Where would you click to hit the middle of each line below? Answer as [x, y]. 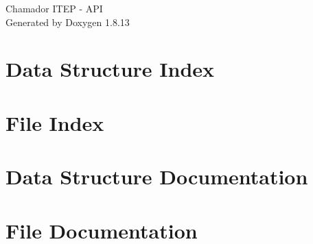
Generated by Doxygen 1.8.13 [68, 22]
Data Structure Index [110, 69]
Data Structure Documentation [157, 176]
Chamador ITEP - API [54, 8]
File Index [55, 122]
